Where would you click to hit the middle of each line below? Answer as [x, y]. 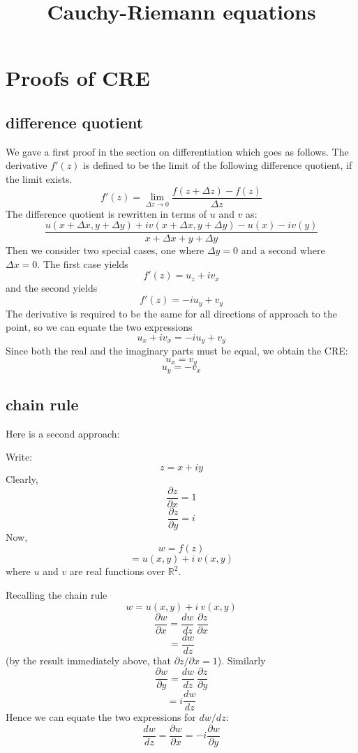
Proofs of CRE [78, 78]
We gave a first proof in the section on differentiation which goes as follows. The [177, 151]
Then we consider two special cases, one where [105, 250]
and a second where [283, 250]
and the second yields [52, 288]
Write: [19, 457]
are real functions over [117, 571]
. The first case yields [83, 263]
